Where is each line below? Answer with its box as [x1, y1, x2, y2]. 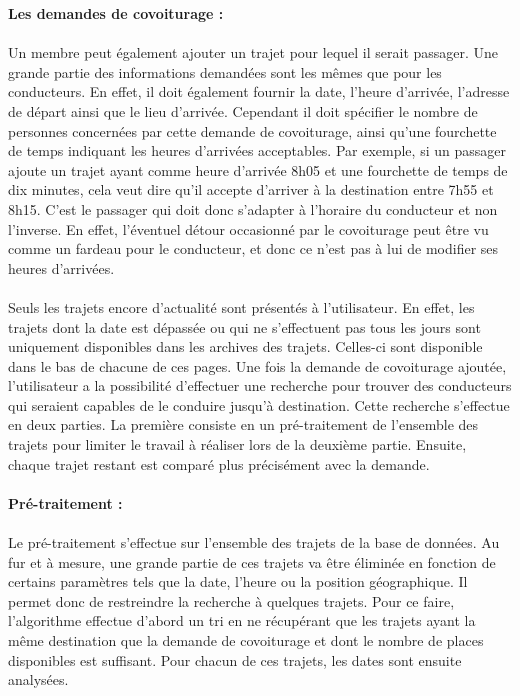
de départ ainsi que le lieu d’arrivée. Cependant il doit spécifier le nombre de [8, 100, 478, 121]
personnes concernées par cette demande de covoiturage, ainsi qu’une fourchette [8, 120, 497, 141]
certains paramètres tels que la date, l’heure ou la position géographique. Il [8, 571, 468, 592]
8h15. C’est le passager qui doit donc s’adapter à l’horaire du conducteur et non [8, 198, 498, 219]
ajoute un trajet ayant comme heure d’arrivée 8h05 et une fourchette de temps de [8, 159, 508, 180]
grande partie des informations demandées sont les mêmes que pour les [8, 61, 442, 82]
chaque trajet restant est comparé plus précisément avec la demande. [8, 453, 430, 474]
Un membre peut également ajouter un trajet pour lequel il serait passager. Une [8, 42, 499, 63]
